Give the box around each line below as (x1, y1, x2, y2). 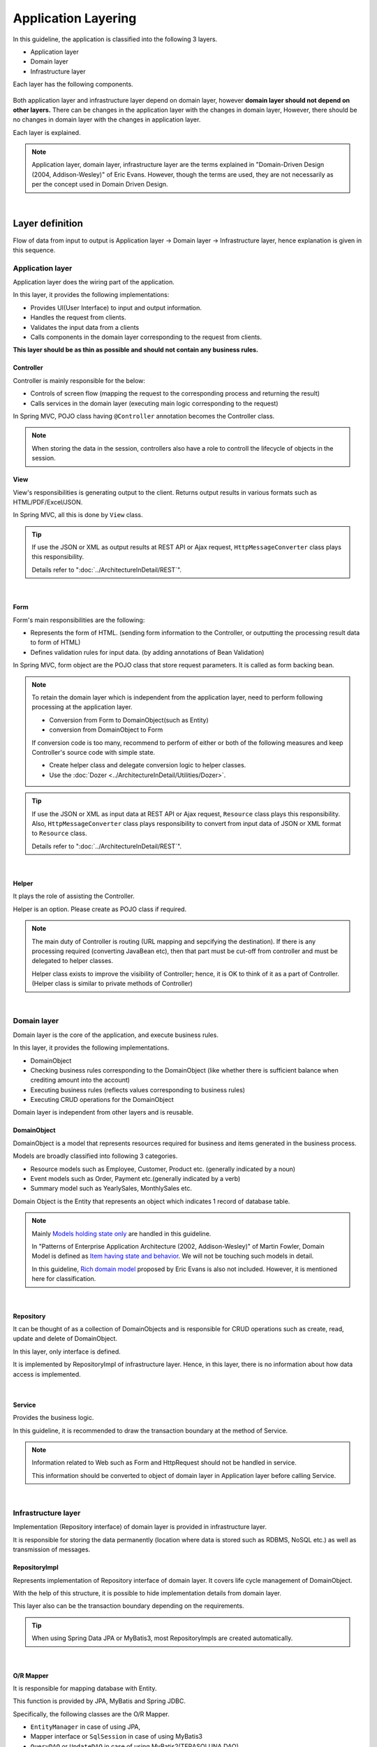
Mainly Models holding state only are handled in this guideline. (31, 1229, 212, 1238)
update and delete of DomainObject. (13, 1335, 118, 1343)
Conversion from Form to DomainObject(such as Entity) (49, 716, 209, 724)
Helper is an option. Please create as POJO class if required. (13, 905, 187, 913)
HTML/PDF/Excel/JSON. (13, 498, 83, 506)
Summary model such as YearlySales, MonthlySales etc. (30, 1184, 192, 1193)
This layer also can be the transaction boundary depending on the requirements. (13, 1602, 244, 1610)
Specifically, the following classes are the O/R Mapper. (13, 1709, 170, 1718)
